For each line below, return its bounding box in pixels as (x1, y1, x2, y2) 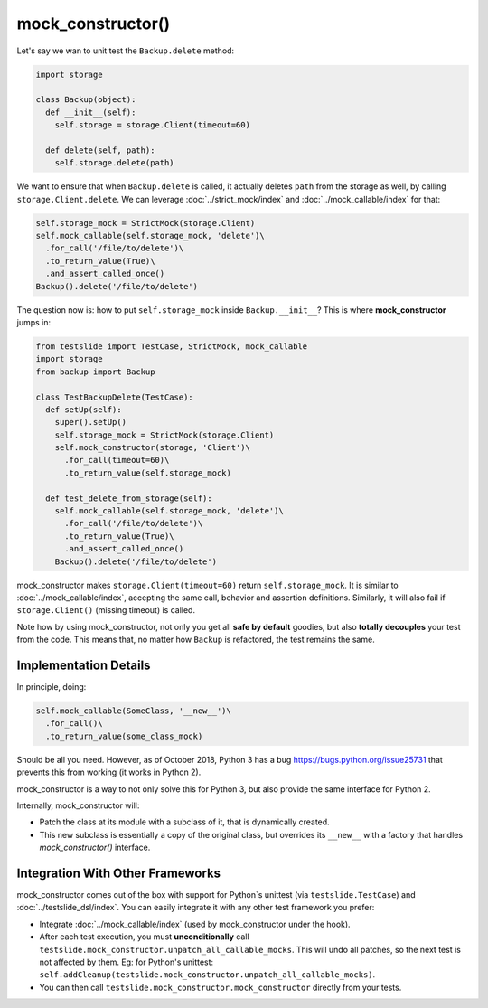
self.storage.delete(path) (54, 158, 175, 168)
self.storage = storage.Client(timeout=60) (54, 120, 250, 130)
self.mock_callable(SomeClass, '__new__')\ (35, 706, 232, 716)
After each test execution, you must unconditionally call (39, 931, 249, 942)
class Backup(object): (35, 95, 136, 105)
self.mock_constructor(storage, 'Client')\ (54, 443, 250, 453)
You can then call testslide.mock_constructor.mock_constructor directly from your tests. (39, 982, 402, 993)
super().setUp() (54, 417, 127, 428)
